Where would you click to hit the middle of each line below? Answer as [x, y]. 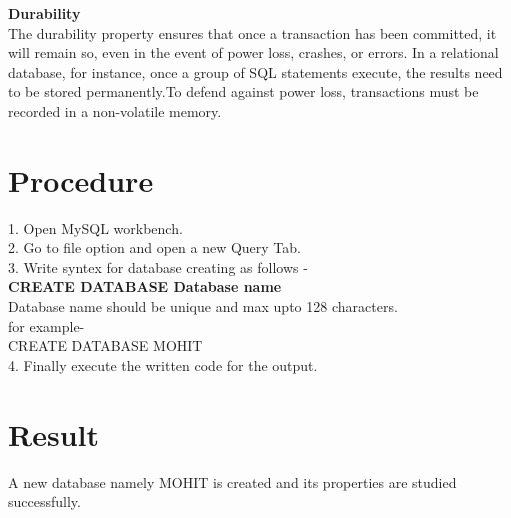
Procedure [81, 179]
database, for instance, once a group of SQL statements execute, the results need [255, 71]
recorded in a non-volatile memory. [115, 110]
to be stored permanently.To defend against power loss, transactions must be [243, 91]
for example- [46, 325]
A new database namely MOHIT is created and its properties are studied [232, 481]
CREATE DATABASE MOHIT [105, 345]
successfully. [44, 501]
